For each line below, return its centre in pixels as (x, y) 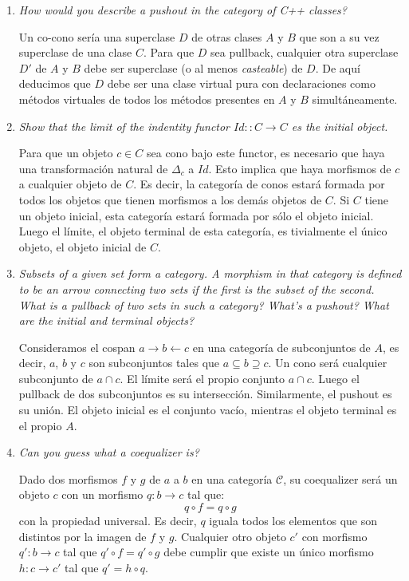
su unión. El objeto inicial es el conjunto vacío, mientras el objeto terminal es (208, 410)
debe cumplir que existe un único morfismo (269, 552)
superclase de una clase (75, 52)
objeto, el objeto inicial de (83, 246)
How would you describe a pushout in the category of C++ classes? (183, 10)
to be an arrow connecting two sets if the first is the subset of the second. (197, 289)
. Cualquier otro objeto (230, 536)
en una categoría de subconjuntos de (281, 347)
